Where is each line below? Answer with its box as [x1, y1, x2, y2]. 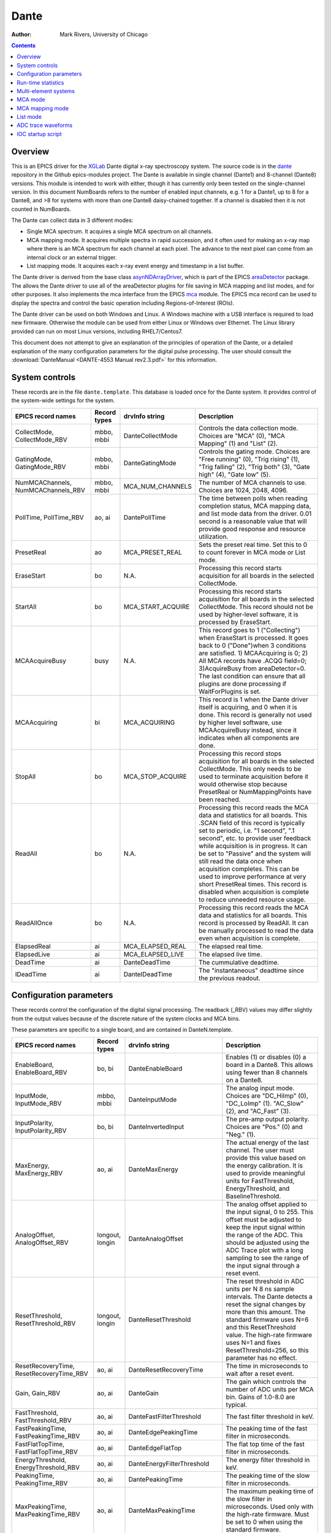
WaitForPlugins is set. [198, 687, 261, 695]
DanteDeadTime [123, 958, 171, 966]
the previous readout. [198, 974, 261, 982]
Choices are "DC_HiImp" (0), [226, 1091, 309, 1100]
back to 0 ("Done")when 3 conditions [198, 641, 306, 649]
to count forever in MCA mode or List [198, 548, 306, 556]
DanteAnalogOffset [128, 1234, 184, 1243]
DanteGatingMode [123, 459, 177, 467]
